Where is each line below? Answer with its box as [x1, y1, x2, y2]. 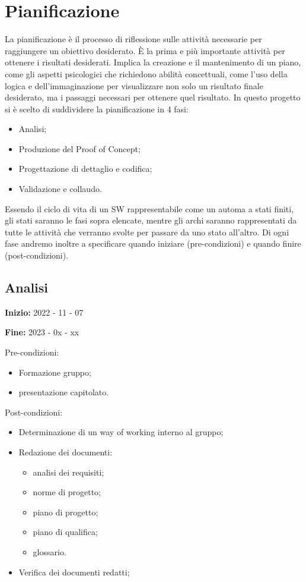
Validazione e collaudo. [18, 183, 102, 195]
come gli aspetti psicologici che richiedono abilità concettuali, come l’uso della [5, 67, 288, 80]
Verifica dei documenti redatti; [18, 565, 130, 578]
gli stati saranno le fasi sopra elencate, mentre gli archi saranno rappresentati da [5, 214, 297, 226]
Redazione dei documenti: [18, 445, 113, 458]
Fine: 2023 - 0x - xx [5, 326, 79, 338]
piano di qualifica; [33, 526, 98, 538]
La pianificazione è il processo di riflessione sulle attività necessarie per [5, 33, 262, 45]
